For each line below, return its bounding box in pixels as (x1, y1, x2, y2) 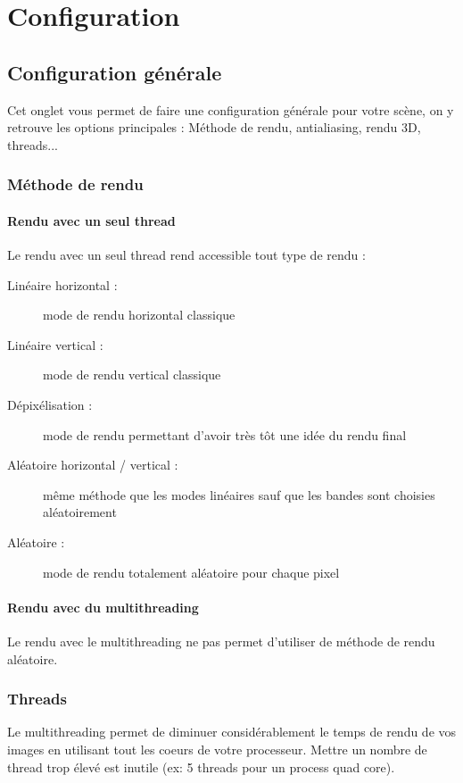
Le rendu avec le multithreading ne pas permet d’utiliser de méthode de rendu (7, 631, 435, 650)
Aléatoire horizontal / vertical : (7, 455, 178, 474)
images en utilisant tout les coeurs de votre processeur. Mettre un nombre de (7, 739, 427, 758)
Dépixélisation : (7, 395, 93, 413)
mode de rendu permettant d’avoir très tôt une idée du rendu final (43, 425, 407, 444)
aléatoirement (43, 503, 117, 521)
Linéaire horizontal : (7, 275, 118, 294)
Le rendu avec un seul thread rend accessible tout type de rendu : (7, 246, 366, 263)
